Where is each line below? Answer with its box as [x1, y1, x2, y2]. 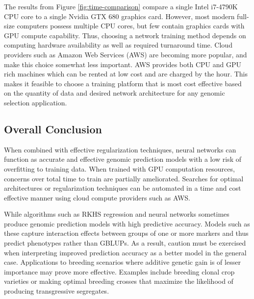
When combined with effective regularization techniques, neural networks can [4, 144, 236, 154]
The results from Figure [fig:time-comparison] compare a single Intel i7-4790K [4, 1, 238, 11]
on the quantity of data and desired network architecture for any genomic [4, 88, 225, 98]
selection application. [4, 97, 67, 107]
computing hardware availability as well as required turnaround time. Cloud [4, 40, 232, 50]
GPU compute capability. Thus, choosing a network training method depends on [4, 30, 246, 40]
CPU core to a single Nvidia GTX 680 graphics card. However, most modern [4, 11, 235, 21]
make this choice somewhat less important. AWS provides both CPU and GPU [4, 59, 241, 69]
